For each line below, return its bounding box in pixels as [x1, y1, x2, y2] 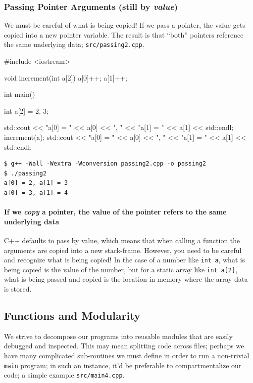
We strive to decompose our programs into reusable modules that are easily [4, 331, 233, 341]
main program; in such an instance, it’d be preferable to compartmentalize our [4, 360, 242, 370]
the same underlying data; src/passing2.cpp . [4, 39, 145, 49]
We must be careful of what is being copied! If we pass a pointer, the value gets [4, 20, 245, 30]
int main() [4, 89, 35, 99]
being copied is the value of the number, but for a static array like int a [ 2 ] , [4, 264, 238, 274]
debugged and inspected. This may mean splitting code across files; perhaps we [4, 340, 244, 351]
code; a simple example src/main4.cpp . [4, 370, 125, 380]
